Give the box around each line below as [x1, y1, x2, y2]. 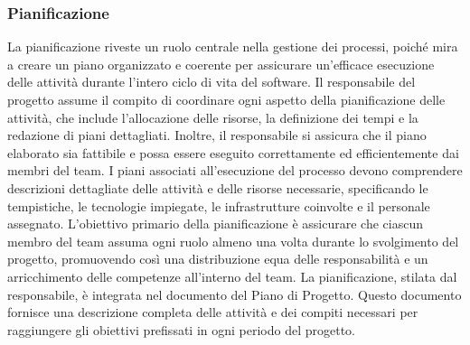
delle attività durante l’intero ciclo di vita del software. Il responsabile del [7, 72, 416, 91]
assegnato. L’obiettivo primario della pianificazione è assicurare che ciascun [7, 214, 423, 233]
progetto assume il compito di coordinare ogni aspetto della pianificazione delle [7, 90, 446, 108]
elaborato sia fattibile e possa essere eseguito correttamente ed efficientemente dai [7, 143, 459, 162]
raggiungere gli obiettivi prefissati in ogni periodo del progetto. [7, 320, 356, 339]
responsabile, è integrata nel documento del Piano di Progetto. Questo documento [7, 284, 462, 303]
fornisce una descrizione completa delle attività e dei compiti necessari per [7, 303, 418, 322]
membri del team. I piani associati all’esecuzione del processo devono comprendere [7, 161, 463, 180]
